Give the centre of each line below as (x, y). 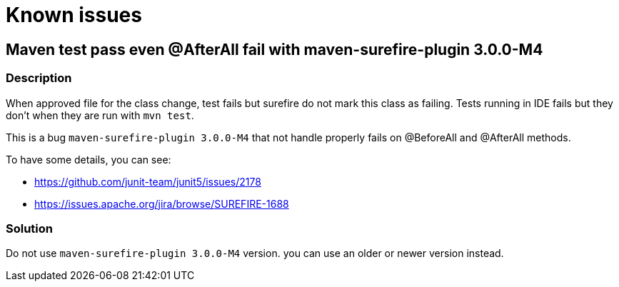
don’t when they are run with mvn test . (100, 115)
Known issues (74, 15)
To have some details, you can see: (89, 159)
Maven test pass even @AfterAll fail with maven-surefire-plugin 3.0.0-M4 (275, 49)
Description (39, 78)
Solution (30, 228)
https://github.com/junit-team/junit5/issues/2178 (148, 181)
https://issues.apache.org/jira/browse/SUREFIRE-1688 (162, 203)
